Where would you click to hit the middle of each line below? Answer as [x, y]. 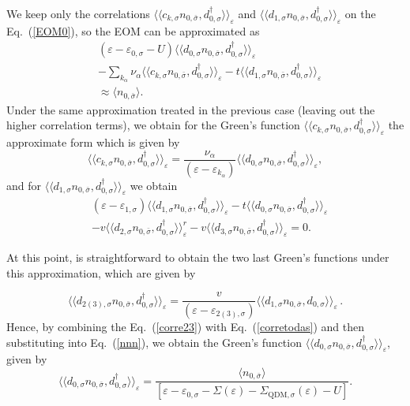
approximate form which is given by [93, 142]
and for [24, 185]
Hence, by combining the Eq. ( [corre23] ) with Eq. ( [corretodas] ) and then [185, 327]
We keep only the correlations [78, 13]
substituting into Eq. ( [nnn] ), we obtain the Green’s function [154, 342]
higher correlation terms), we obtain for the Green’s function [153, 125]
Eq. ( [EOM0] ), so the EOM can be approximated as [133, 30]
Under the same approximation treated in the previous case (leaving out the [191, 109]
